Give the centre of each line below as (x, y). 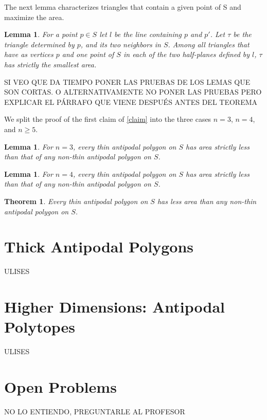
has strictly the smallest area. (50, 64)
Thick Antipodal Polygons (99, 246)
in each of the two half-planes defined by (186, 54)
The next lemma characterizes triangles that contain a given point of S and (123, 7)
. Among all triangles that (209, 44)
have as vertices (29, 54)
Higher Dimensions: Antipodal (115, 306)
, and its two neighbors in (121, 44)
